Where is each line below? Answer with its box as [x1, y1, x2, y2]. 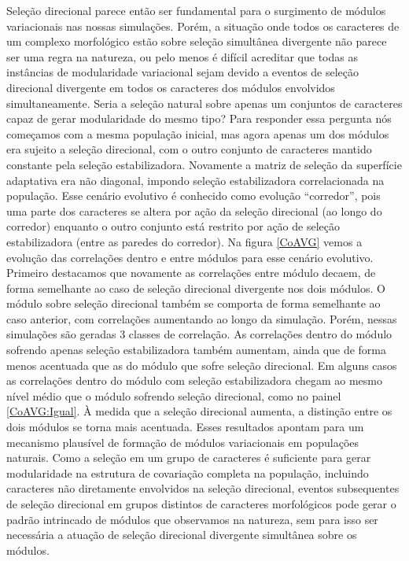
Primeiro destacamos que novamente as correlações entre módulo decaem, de [6, 264, 376, 281]
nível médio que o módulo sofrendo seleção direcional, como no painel [6, 387, 341, 404]
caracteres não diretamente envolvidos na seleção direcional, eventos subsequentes [6, 480, 400, 496]
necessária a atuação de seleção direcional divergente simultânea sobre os [6, 526, 357, 543]
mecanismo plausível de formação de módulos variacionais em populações [6, 434, 359, 450]
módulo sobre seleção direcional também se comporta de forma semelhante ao [6, 295, 381, 312]
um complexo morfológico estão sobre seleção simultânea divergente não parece [6, 33, 387, 50]
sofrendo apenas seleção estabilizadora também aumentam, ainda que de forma [6, 341, 387, 358]
